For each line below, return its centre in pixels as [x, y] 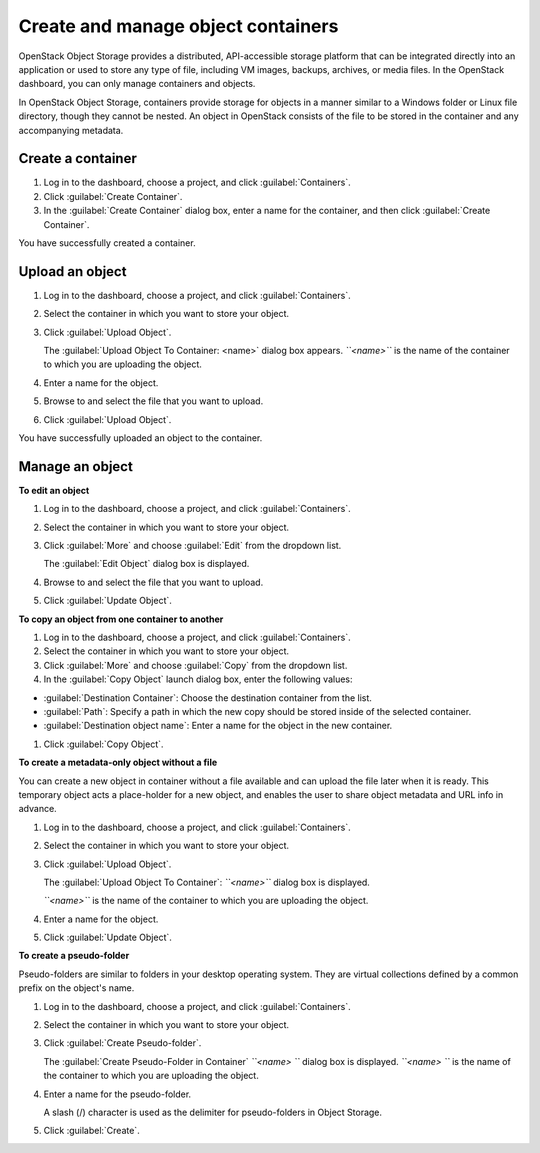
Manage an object [76, 466]
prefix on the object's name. [76, 988]
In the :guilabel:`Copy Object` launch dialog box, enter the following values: [198, 679]
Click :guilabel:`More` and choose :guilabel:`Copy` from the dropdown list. [195, 665]
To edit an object [54, 490]
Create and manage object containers [178, 26]
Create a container [77, 158]
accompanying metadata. [71, 130]
